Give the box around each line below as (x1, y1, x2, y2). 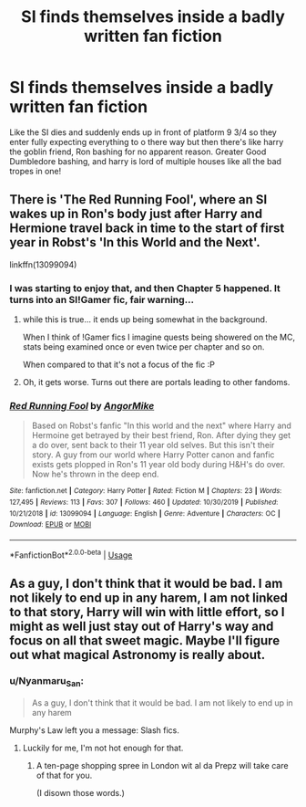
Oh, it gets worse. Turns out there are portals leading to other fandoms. (22, 377, 291, 388)
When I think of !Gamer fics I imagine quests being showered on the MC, (22, 331, 296, 343)
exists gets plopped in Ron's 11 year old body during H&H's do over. (31, 459, 286, 470)
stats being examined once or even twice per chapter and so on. (22, 341, 265, 352)
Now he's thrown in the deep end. (31, 468, 159, 480)
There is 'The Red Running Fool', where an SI (9, 192, 268, 207)
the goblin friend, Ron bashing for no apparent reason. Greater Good (9, 146, 267, 157)
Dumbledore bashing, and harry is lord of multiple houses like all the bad (9, 155, 282, 166)
